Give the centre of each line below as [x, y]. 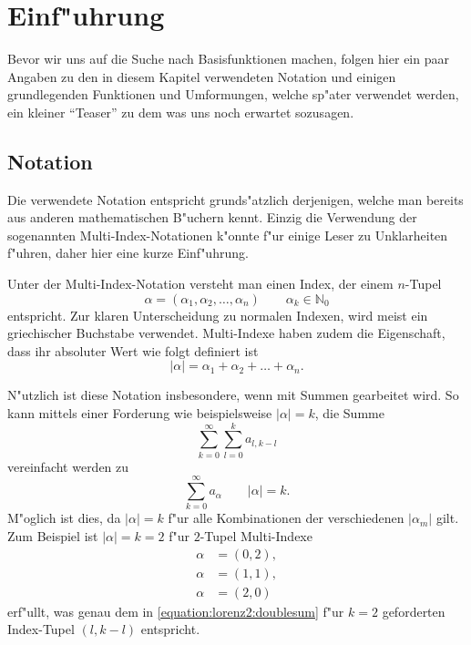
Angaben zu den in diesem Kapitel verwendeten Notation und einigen [202, 76]
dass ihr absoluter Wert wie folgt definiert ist [133, 350]
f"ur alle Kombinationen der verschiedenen [286, 518]
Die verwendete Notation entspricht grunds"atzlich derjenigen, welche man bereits [235, 199]
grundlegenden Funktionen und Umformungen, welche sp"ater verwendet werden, [233, 94]
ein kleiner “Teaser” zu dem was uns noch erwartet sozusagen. [181, 112]
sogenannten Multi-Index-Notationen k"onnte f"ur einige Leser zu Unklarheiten [228, 235]
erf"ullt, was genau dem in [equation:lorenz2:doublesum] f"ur [176, 611]
